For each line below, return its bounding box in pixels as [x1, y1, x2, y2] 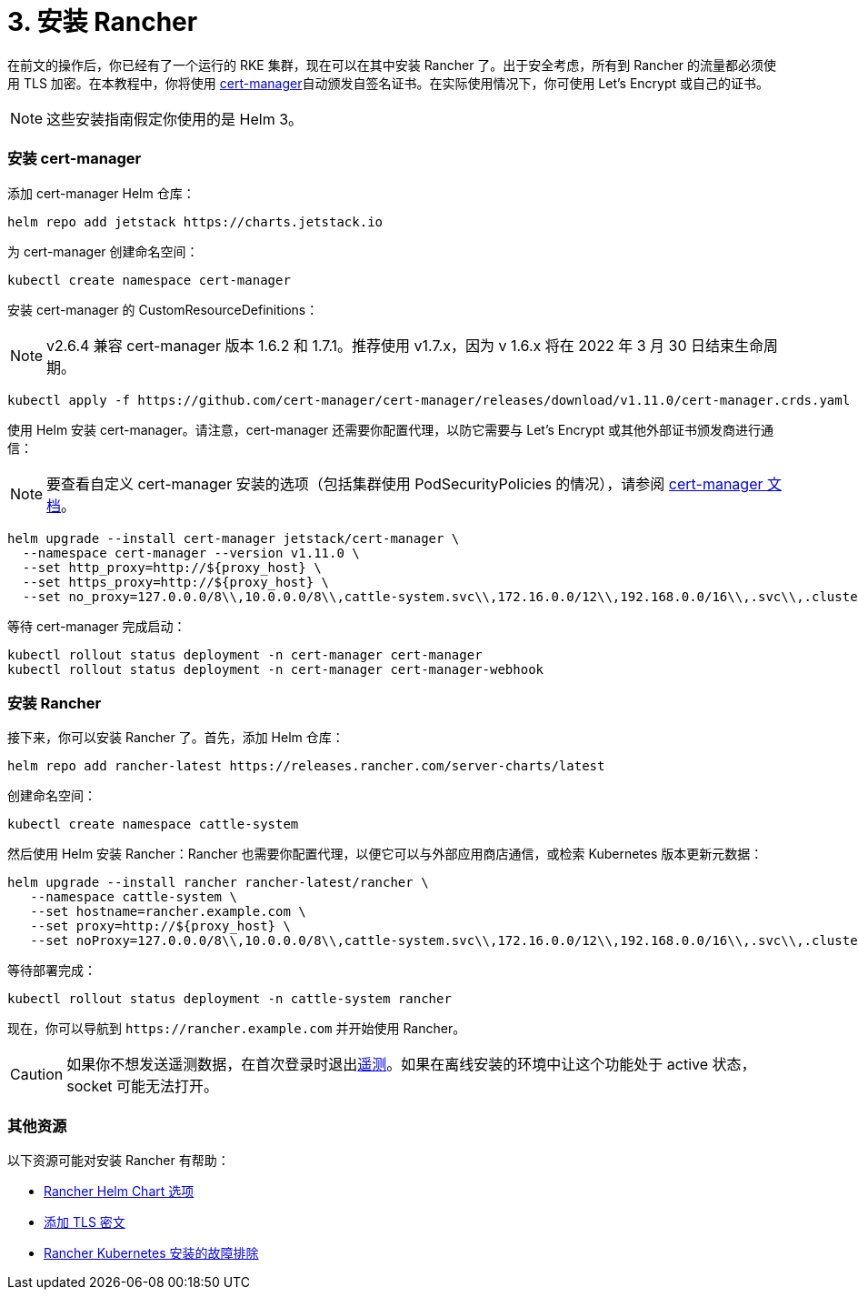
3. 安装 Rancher [7, 6, 198, 37]
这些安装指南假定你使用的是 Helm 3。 [46, 109, 304, 128]
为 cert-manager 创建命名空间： [7, 243, 199, 259]
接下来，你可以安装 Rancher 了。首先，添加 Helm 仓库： [7, 729, 344, 746]
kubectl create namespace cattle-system [7, 817, 299, 832]
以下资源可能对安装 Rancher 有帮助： [7, 1152, 230, 1168]
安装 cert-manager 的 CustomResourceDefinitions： [7, 301, 319, 317]
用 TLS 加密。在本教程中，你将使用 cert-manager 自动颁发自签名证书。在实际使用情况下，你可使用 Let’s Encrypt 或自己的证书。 [7, 75, 770, 91]
